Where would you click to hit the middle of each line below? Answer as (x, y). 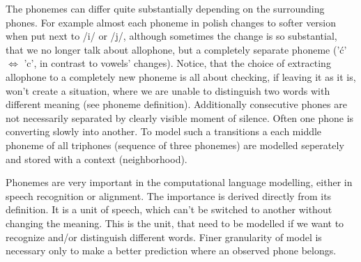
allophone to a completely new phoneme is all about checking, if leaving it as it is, (181, 76)
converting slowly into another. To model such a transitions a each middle (164, 131)
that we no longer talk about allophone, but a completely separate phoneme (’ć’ (176, 49)
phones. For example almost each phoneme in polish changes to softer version (171, 22)
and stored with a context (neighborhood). (97, 159)
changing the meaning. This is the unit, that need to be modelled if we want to (175, 223)
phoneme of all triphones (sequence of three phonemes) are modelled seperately (175, 145)
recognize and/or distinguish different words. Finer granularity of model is (164, 237)
